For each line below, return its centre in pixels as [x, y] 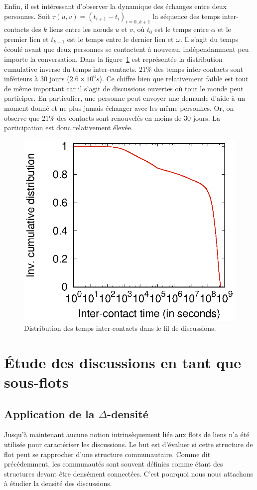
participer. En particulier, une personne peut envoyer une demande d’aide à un [125, 98]
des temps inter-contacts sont [199, 69]
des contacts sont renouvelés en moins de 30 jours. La [139, 118]
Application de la [49, 413]
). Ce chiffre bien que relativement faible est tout [174, 79]
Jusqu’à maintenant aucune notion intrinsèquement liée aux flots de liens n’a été [127, 434]
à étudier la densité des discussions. [58, 483]
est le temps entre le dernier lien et [120, 39]
